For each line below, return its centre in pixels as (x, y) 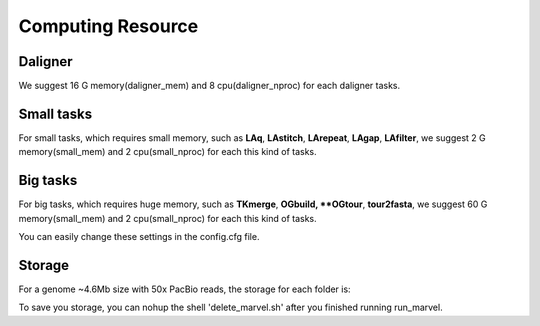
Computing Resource (108, 26)
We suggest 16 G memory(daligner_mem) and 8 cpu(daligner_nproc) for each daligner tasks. (209, 86)
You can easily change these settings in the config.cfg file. (139, 237)
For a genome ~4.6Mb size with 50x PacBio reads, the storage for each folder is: (184, 289)
